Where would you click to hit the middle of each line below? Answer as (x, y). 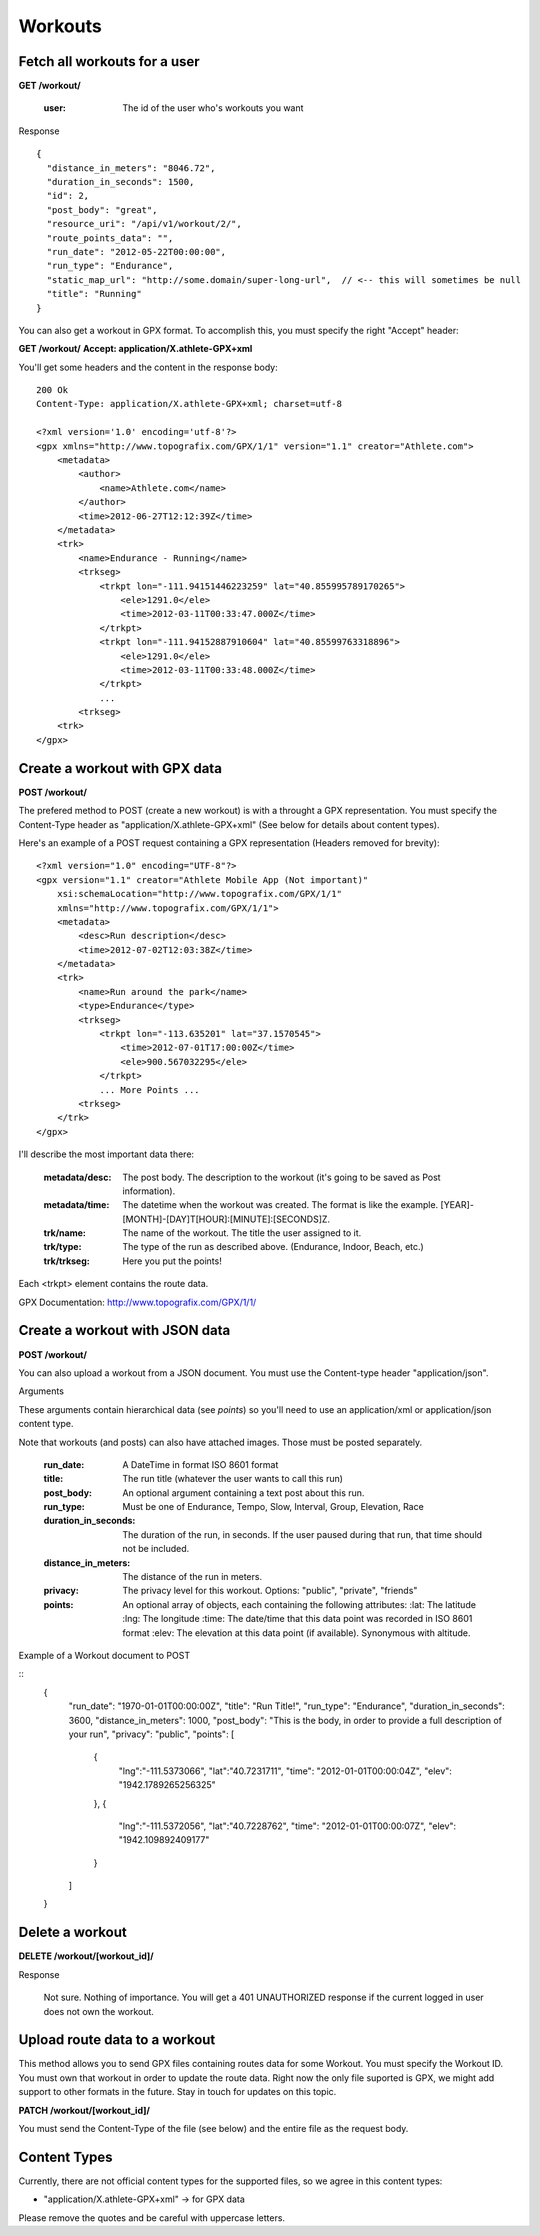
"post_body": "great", (102, 209)
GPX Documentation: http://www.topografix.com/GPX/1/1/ (137, 1302)
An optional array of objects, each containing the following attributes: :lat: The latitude (299, 1604)
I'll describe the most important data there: (106, 1154)
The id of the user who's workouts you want (213, 108)
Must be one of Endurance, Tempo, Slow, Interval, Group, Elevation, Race (273, 1507)
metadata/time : (76, 1205)
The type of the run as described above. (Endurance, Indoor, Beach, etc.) (273, 1247)
